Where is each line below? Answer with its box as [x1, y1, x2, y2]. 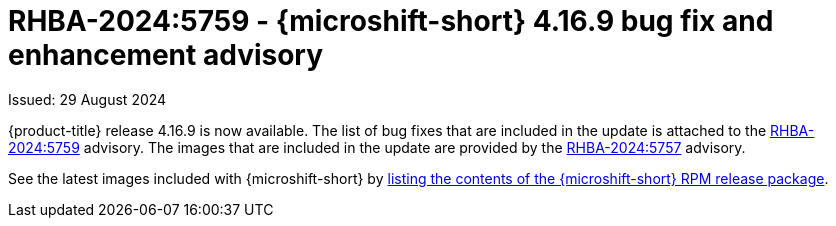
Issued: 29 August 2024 [8, 90, 167, 108]
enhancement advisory [8, 38, 324, 72]
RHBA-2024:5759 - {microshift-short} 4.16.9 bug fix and [8, 4, 774, 38]
